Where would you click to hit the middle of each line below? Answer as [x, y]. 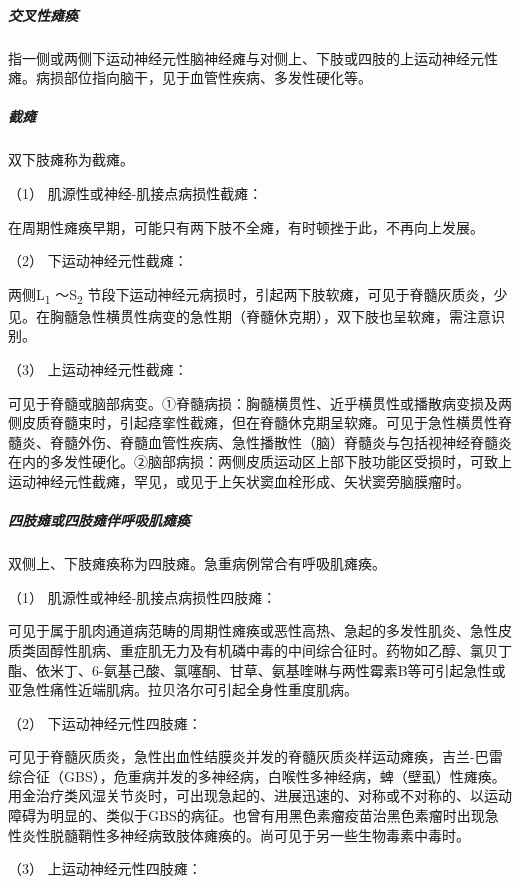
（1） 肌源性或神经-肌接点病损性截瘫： [135, 192]
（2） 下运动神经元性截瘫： [98, 260]
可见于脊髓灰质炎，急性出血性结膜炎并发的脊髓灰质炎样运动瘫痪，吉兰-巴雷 [255, 756]
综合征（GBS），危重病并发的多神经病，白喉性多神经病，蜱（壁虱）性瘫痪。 [257, 775]
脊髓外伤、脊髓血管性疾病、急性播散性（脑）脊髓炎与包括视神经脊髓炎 [280, 441]
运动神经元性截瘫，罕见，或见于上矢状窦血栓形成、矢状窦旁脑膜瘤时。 [239, 480]
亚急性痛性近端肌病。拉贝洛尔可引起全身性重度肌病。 [183, 689]
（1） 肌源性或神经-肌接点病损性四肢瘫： [142, 596]
